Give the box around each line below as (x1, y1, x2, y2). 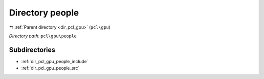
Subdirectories (9, 46, 56, 54)
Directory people (9, 7, 79, 18)
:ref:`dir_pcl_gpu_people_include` (21, 58, 88, 64)
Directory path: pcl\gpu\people (9, 33, 77, 39)
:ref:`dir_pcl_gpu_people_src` (21, 65, 80, 71)
